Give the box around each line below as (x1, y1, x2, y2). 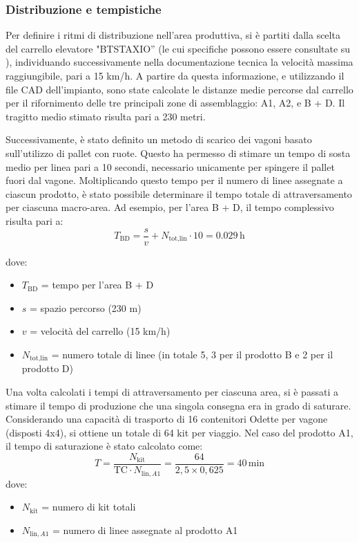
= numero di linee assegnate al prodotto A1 (52, 522, 238, 537)
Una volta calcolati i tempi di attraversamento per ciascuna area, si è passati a (6, 385, 338, 399)
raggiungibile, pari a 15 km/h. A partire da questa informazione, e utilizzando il (6, 68, 345, 82)
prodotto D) (21, 361, 73, 376)
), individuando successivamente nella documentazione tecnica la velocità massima (6, 55, 353, 69)
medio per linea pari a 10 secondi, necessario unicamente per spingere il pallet (6, 159, 335, 174)
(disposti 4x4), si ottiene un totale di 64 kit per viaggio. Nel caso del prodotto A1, (6, 425, 353, 439)
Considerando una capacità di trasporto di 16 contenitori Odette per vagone (6, 412, 328, 426)
